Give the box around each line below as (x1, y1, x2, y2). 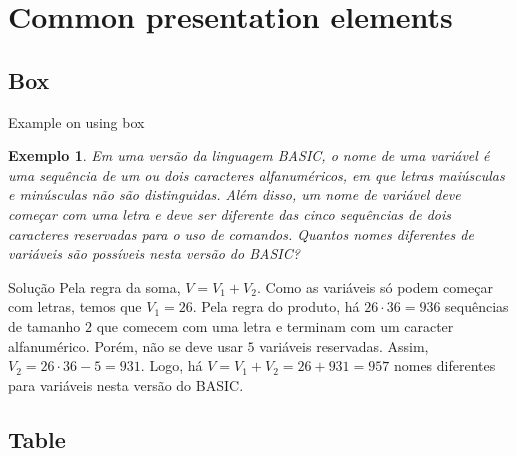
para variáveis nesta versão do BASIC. (8, 374, 244, 395)
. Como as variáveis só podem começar (256, 276, 493, 297)
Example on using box (8, 111, 145, 132)
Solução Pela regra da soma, (8, 276, 181, 297)
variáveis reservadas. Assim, (259, 335, 429, 356)
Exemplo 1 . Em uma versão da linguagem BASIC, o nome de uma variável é (8, 145, 490, 166)
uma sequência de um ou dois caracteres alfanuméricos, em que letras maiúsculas (8, 164, 505, 185)
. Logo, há (140, 355, 203, 376)
